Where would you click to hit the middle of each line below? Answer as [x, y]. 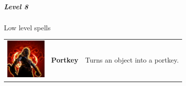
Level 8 [16, 6]
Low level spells [27, 27]
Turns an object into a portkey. [132, 60]
